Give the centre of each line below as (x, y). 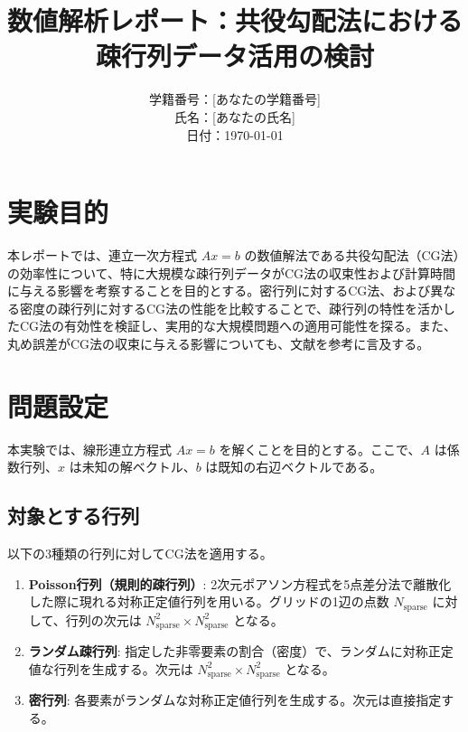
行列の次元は (103, 619)
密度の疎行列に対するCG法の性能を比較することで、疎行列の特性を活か (231, 308)
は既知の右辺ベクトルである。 (294, 467)
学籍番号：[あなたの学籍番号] (235, 99)
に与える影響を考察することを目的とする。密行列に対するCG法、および (219, 291)
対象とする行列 (74, 516)
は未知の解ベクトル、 (132, 467)
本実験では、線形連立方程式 (89, 449)
